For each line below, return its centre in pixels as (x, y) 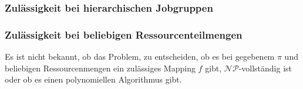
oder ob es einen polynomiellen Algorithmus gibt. (93, 79)
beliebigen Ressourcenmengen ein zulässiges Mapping (100, 68)
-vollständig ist (265, 68)
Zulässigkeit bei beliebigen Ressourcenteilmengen (124, 34)
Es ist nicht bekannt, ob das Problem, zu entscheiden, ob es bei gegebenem (140, 57)
